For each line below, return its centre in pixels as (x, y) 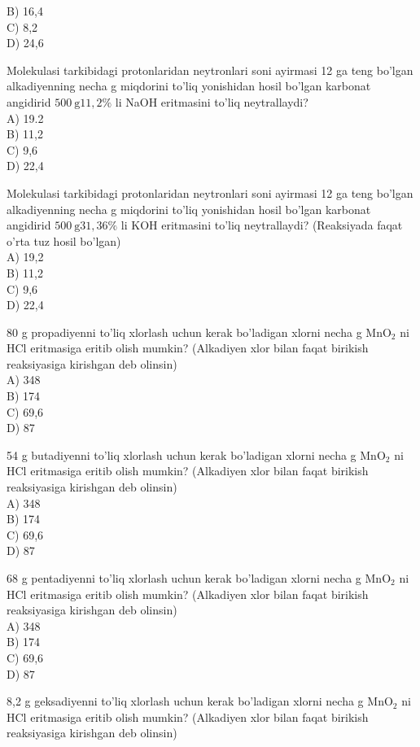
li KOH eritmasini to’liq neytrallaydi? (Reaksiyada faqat (262, 225)
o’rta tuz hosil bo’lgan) (64, 240)
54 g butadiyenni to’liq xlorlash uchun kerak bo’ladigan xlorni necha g (182, 454)
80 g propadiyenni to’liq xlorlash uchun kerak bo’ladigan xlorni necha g (184, 332)
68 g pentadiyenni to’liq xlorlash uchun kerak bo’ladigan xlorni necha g (184, 578)
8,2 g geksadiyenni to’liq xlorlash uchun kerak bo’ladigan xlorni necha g (185, 701)
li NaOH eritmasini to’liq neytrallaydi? (212, 101)
